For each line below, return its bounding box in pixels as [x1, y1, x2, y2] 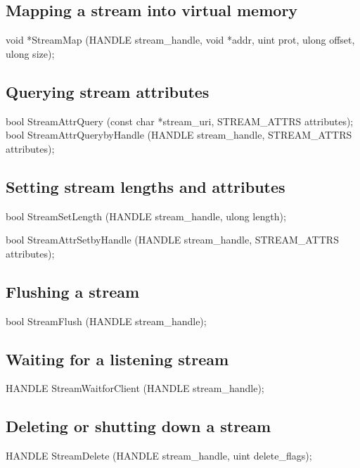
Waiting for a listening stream [6, 348, 229, 369]
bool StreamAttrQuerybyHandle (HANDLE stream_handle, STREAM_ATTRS [6, 127, 352, 142]
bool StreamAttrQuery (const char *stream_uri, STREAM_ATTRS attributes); [6, 113, 354, 128]
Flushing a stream [6, 280, 140, 302]
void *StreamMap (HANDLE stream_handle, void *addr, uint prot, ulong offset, [6, 32, 355, 47]
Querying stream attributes [6, 80, 210, 102]
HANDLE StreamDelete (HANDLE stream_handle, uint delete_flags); [6, 448, 312, 463]
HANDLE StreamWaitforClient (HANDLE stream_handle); [6, 381, 264, 396]
